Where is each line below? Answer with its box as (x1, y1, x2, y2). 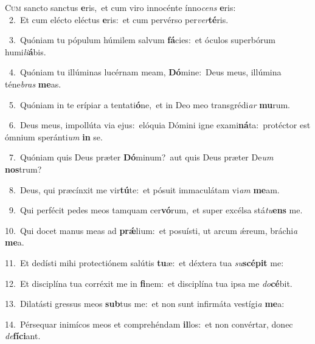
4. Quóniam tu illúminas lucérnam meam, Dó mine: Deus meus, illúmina (9, 66, 282, 78)
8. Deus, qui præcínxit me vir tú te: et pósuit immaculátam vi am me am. (9, 183, 280, 196)
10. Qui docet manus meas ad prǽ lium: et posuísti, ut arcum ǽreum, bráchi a (5, 224, 298, 236)
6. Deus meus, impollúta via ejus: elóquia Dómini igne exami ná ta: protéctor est (9, 119, 311, 131)
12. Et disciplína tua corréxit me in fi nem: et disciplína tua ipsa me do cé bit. (5, 277, 292, 289)
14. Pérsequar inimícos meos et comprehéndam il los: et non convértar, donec (5, 317, 293, 330)
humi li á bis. (5, 45, 46, 58)
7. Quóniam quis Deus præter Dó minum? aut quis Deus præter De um (9, 151, 274, 163)
